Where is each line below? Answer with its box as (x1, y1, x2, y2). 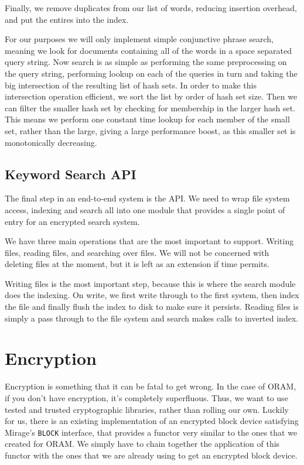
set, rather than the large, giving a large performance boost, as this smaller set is (5, 124, 296, 136)
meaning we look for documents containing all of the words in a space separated (5, 44, 292, 56)
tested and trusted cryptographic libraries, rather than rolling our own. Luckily (5, 403, 289, 415)
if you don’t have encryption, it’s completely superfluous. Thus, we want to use (5, 391, 288, 404)
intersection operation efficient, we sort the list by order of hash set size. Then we (5, 90, 298, 102)
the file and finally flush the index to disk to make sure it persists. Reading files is (5, 300, 299, 313)
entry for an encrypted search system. (5, 215, 140, 227)
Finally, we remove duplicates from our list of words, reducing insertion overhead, (5, 2, 297, 13)
